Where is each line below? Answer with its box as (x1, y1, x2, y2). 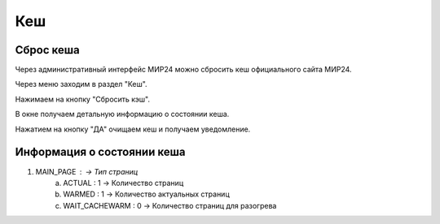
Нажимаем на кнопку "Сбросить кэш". (15, 94, 151, 104)
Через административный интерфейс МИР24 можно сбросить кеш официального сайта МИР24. (15, 65, 352, 75)
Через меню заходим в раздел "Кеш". (15, 80, 147, 89)
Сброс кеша (15, 43, 81, 57)
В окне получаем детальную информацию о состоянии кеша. (15, 110, 230, 119)
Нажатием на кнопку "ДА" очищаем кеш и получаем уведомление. (15, 124, 251, 134)
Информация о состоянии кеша (15, 145, 187, 159)
